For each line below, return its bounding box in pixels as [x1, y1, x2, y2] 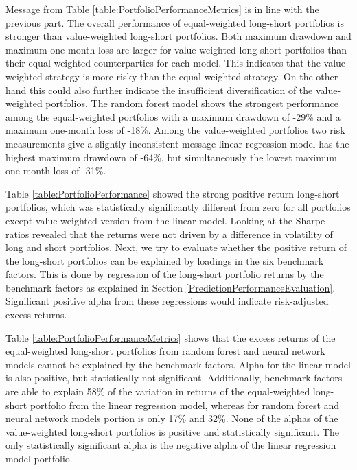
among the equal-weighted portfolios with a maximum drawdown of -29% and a [5, 109, 341, 124]
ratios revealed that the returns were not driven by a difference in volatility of [5, 226, 333, 241]
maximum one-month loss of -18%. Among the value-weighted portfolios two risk [5, 123, 345, 137]
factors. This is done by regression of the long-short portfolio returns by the [5, 267, 324, 281]
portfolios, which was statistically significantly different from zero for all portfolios [5, 200, 351, 214]
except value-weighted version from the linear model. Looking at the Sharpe [5, 213, 325, 227]
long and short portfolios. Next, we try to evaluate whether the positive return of [5, 240, 347, 255]
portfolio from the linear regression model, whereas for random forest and [30, 397, 340, 412]
